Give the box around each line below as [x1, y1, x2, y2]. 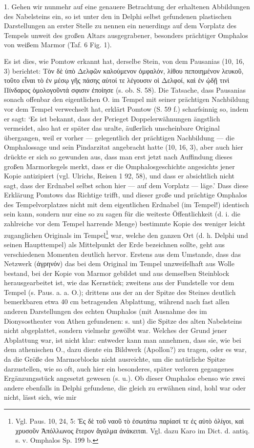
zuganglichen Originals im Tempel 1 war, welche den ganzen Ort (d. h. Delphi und [4, 228, 248, 240]
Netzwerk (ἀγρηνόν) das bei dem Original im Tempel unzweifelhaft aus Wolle [4, 258, 234, 269]
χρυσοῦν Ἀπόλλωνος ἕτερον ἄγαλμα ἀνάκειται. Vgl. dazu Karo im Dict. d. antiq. [15, 425, 250, 435]
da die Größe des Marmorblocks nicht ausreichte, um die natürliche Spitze [4, 354, 226, 364]
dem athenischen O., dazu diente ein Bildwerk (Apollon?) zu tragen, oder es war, [4, 344, 247, 354]
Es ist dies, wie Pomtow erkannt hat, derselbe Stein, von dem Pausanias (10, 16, [4, 56, 245, 66]
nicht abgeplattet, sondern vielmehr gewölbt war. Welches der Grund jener [4, 325, 227, 335]
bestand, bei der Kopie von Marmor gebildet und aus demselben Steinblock [4, 268, 230, 278]
